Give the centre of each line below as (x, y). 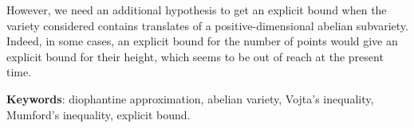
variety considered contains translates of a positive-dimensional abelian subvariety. (207, 25)
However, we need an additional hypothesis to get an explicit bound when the (197, 10)
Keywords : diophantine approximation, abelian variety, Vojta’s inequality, (190, 98)
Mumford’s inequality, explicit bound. (99, 114)
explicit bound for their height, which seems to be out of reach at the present (195, 56)
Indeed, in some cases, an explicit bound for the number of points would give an (202, 41)
